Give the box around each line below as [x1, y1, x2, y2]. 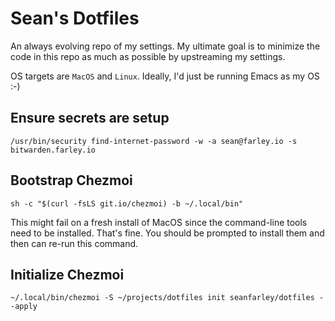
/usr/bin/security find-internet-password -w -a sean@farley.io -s [10, 136, 298, 146]
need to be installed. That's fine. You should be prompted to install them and [10, 227, 325, 239]
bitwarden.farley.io [10, 145, 97, 155]
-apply [10, 302, 38, 312]
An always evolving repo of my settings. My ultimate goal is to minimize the [10, 40, 321, 52]
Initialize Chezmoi [10, 266, 125, 283]
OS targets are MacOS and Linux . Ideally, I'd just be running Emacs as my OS [10, 70, 320, 82]
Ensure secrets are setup [10, 110, 170, 127]
